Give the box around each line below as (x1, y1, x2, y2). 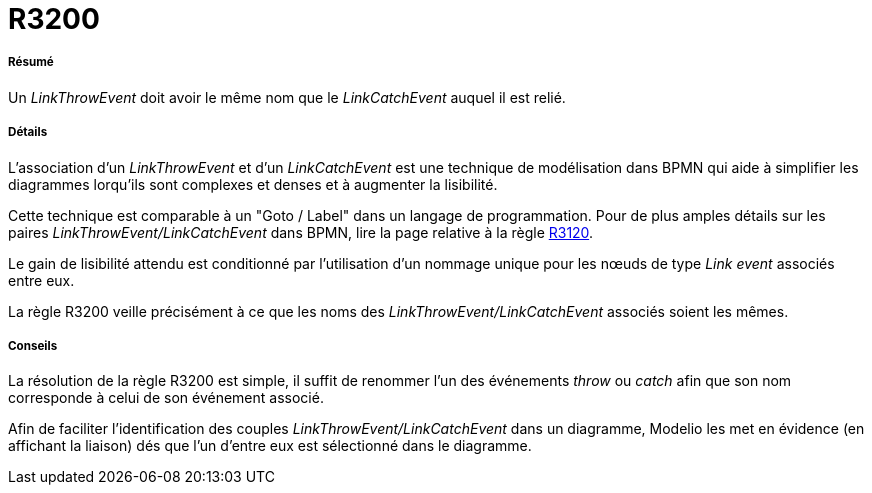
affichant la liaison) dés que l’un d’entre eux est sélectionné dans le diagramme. (8, 437, 532, 455)
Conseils (8, 338, 58, 353)
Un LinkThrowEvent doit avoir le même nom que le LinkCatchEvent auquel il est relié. (8, 88, 566, 106)
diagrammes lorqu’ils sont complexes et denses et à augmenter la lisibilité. (8, 175, 498, 193)
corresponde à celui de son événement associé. (8, 389, 324, 407)
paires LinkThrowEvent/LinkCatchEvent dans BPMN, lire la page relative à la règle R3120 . (8, 223, 594, 241)
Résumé (8, 55, 54, 70)
